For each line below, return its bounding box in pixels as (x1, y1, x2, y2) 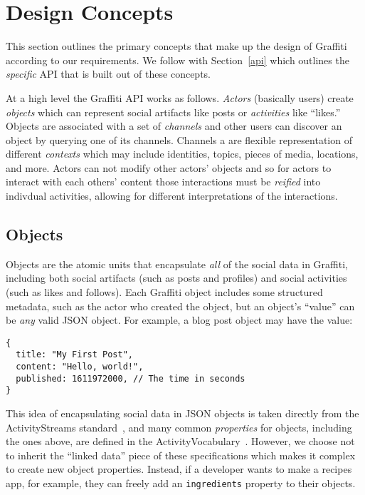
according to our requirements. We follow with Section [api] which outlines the (6, 52, 349, 67)
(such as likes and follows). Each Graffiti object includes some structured (6, 285, 323, 300)
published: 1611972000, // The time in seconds (16, 373, 245, 384)
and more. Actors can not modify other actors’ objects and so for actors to (6, 160, 332, 175)
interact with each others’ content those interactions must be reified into (6, 174, 321, 189)
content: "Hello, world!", (16, 362, 144, 372)
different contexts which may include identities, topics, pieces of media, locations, (6, 146, 359, 161)
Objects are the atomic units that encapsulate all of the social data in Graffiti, (6, 256, 348, 271)
